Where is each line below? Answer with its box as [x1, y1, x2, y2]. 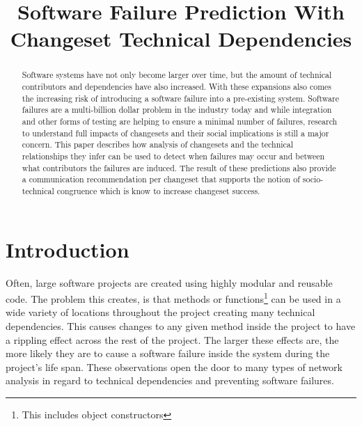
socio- [302, 173, 324, 185]
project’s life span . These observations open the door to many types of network [6, 359, 343, 374]
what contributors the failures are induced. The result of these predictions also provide [22, 161, 336, 173]
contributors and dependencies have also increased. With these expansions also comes [22, 81, 332, 93]
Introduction [6, 235, 129, 263]
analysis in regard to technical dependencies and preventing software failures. [6, 373, 334, 388]
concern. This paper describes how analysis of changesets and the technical [22, 139, 294, 150]
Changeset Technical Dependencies [10, 24, 352, 53]
